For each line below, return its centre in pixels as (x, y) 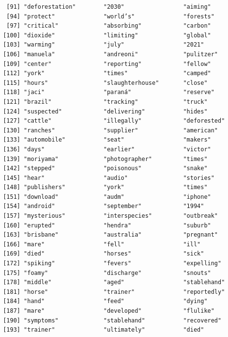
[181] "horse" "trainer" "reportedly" (114, 292)
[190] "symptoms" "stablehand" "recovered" (112, 320)
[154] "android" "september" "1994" (104, 206)
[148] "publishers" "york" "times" (105, 187)
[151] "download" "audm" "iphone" (107, 197)
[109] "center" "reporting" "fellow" (107, 64)
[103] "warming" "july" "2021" (104, 45)
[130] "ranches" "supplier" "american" (111, 130)
